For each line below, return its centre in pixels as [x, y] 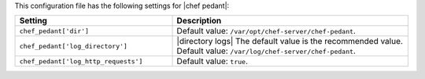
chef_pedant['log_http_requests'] [81, 61]
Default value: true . [212, 61]
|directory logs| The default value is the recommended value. [290, 41]
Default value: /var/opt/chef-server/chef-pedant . [266, 31]
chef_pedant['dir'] [54, 31]
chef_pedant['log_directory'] [73, 46]
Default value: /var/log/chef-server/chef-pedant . [266, 51]
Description [199, 21]
